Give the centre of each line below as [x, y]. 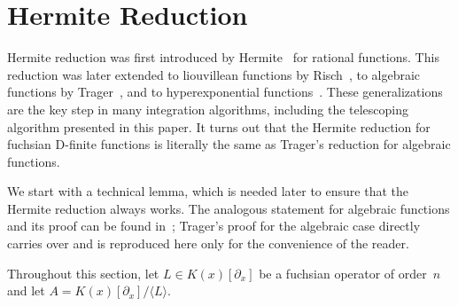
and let [26, 290]
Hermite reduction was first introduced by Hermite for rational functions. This [223, 57]
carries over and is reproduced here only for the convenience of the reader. [208, 243]
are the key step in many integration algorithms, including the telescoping [208, 109]
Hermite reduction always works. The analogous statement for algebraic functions [229, 208]
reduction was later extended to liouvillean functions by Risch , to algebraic [214, 74]
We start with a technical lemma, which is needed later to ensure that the [208, 191]
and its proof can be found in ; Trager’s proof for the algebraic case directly [214, 226]
